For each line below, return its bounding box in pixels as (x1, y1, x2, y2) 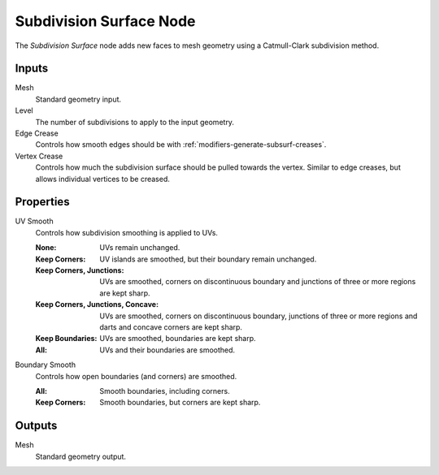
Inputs (15, 62, 49, 76)
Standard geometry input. (35, 94, 122, 104)
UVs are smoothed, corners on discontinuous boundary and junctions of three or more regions (99, 277, 416, 287)
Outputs (15, 419, 58, 433)
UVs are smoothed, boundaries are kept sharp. (99, 334, 256, 343)
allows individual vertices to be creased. (35, 174, 170, 184)
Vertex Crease (15, 151, 63, 161)
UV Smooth (15, 216, 54, 227)
